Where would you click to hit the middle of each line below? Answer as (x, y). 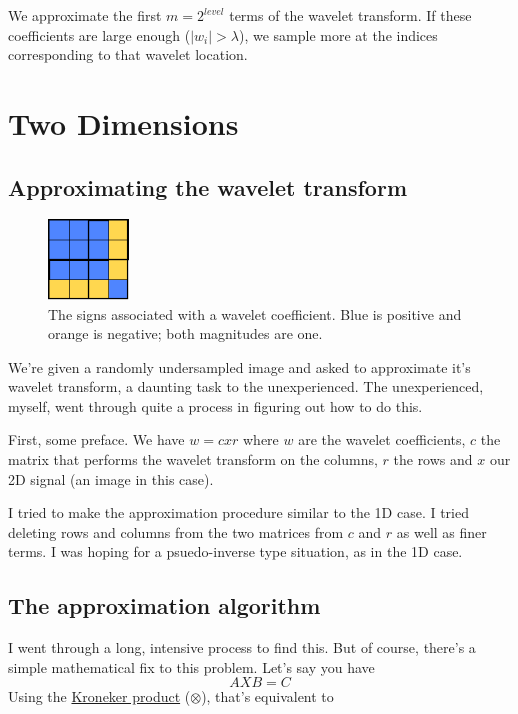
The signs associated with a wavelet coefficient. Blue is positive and (255, 313)
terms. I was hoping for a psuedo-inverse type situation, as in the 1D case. (235, 551)
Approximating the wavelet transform (208, 186)
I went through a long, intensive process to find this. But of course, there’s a (242, 647)
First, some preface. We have (96, 439)
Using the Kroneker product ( (99, 696)
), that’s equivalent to (267, 696)
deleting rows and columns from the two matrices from (176, 531)
